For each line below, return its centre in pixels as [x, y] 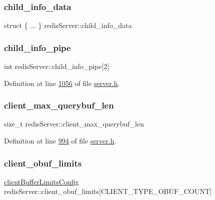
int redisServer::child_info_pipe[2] [57, 66]
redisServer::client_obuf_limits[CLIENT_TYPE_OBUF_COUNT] [108, 191]
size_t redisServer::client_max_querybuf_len [74, 124]
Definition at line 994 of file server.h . [60, 141]
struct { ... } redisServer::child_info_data [68, 25]
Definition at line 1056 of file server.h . [62, 83]
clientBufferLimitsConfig [41, 181]
